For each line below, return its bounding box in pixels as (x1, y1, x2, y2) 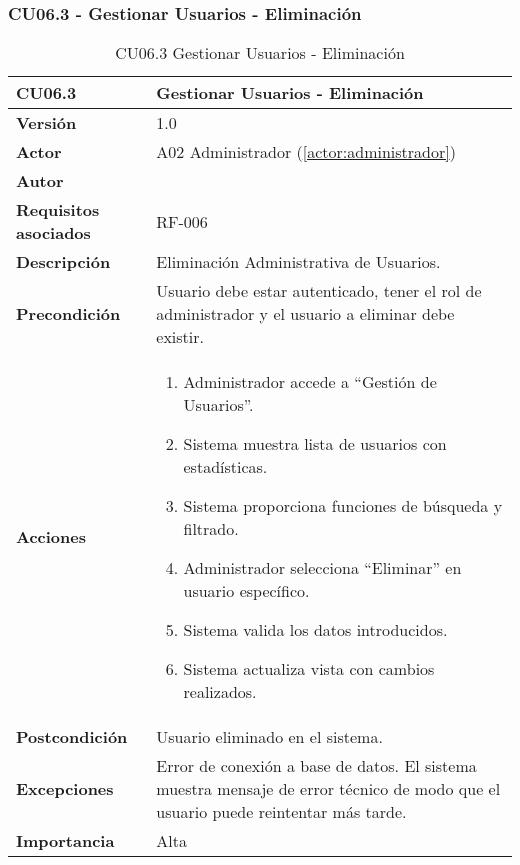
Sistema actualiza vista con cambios (183, 657, 435, 681)
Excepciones (16, 777, 114, 801)
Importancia (16, 829, 115, 853)
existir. (156, 325, 205, 349)
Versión (16, 111, 77, 135)
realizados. (183, 680, 257, 704)
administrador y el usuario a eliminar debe (156, 302, 455, 326)
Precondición (16, 302, 121, 326)
